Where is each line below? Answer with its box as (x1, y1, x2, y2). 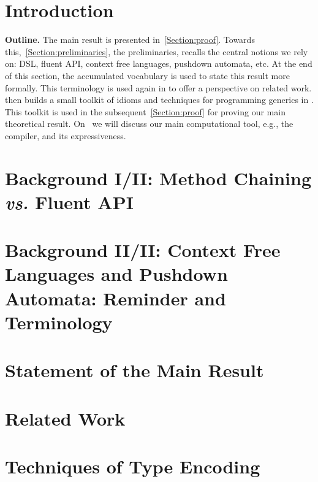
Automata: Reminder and (5, 285, 226, 310)
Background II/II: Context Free (5, 237, 281, 262)
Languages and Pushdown (5, 261, 228, 286)
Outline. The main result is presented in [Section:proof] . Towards (5, 33, 255, 46)
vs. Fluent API (5, 189, 134, 215)
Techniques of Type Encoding (5, 453, 260, 478)
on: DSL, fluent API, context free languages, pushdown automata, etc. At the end (5, 57, 312, 70)
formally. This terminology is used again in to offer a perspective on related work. (5, 81, 312, 94)
